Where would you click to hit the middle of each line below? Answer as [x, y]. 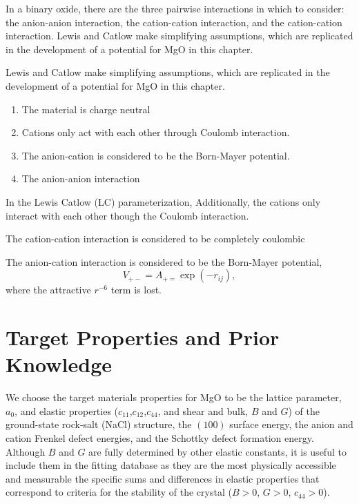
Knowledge [59, 364]
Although [26, 451]
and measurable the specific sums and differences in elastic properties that [163, 478]
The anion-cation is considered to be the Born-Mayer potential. [156, 155]
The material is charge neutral [86, 109]
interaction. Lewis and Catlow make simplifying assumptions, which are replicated [179, 36]
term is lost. [136, 290]
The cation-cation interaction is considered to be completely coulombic [155, 239]
